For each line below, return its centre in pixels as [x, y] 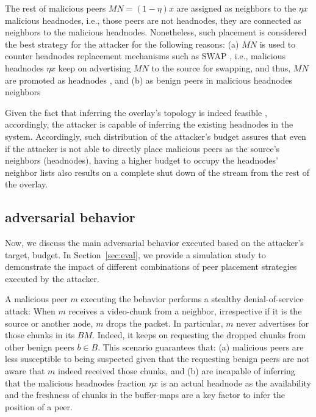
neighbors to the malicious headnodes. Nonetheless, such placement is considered [156, 32]
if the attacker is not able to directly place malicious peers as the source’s [142, 148]
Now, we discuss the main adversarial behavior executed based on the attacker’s [154, 243]
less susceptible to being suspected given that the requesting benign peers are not [157, 359]
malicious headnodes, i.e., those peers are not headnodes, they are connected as [153, 20]
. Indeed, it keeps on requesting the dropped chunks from [199, 335]
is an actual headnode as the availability [236, 383]
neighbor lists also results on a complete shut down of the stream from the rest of [157, 172]
